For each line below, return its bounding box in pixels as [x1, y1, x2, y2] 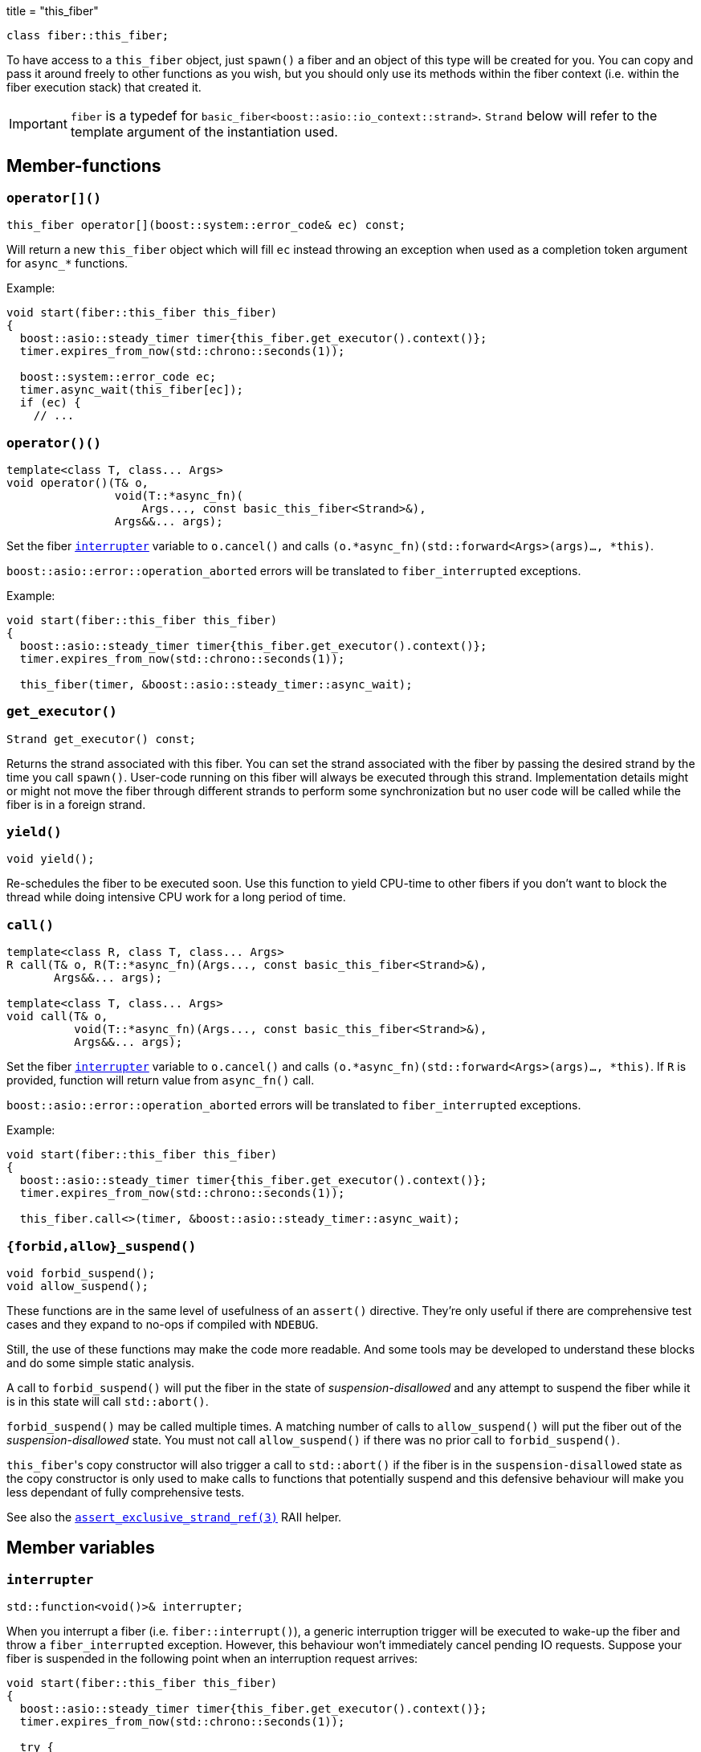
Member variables [6, 1538, 155, 1558]
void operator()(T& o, [6, 476, 149, 489]
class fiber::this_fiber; [6, 29, 169, 42]
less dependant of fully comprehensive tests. [6, 1485, 245, 1499]
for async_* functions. [6, 256, 128, 271]
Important [9, 116, 67, 132]
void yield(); [6, 852, 95, 866]
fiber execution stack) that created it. [6, 80, 202, 94]
